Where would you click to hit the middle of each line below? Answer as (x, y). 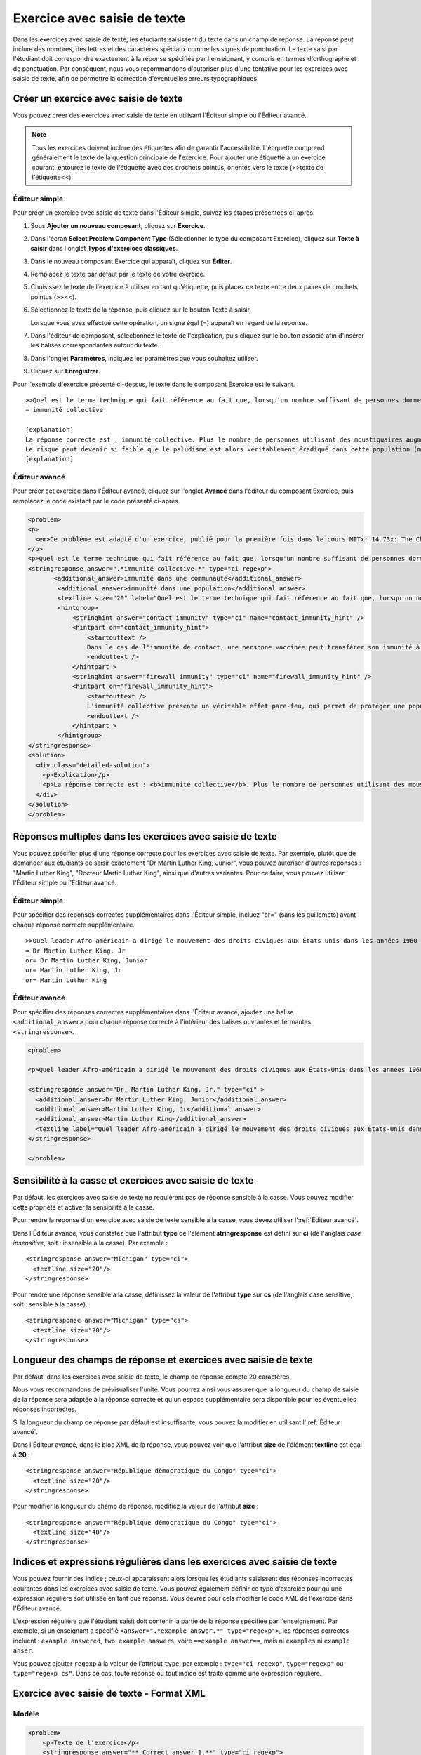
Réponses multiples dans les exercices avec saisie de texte (145, 836)
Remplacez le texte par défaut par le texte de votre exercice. (118, 274)
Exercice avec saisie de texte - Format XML (109, 1693)
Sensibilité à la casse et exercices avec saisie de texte (133, 1180)
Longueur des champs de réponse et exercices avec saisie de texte (163, 1359)
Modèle (26, 1714)
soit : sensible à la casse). (50, 1304)
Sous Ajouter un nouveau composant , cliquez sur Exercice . (118, 225)
